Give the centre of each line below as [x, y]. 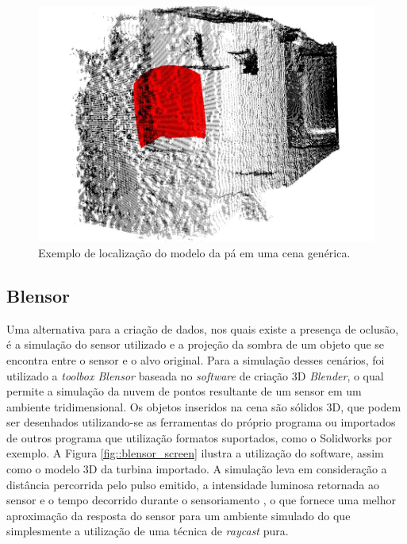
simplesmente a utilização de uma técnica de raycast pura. [148, 531]
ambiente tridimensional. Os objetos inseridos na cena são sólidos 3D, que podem [204, 406]
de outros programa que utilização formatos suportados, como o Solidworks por [200, 437]
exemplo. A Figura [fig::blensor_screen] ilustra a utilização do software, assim [195, 453]
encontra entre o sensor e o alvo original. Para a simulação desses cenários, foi [196, 359]
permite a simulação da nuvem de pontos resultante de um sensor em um [184, 391]
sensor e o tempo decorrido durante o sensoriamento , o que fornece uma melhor [201, 500]
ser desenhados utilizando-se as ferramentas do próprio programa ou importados [201, 422]
